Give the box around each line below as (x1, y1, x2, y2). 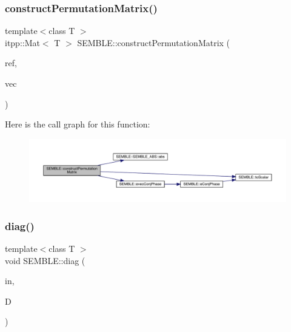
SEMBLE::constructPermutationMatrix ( (77, 36, 230, 49)
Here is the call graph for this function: (5, 118, 150, 130)
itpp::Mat (5, 36, 40, 49)
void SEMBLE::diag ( (5, 254, 85, 266)
